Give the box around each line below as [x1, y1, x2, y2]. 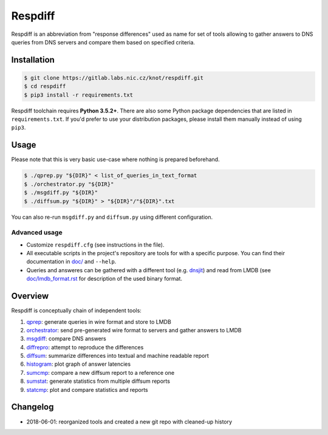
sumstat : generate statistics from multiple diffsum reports [26, 377, 170, 385]
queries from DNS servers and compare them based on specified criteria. [11, 38, 196, 46]
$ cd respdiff [24, 83, 66, 90]
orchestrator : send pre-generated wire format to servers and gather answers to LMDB [26, 326, 242, 334]
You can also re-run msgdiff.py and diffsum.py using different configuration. [11, 213, 213, 221]
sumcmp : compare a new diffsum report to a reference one [26, 369, 175, 376]
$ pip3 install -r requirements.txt [24, 91, 134, 98]
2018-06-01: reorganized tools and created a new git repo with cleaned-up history [26, 418, 233, 425]
